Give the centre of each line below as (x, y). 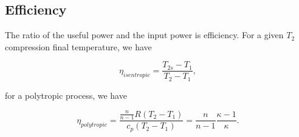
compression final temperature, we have (78, 46)
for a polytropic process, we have (66, 95)
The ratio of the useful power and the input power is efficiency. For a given (144, 35)
